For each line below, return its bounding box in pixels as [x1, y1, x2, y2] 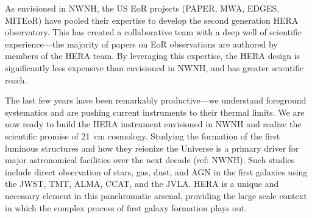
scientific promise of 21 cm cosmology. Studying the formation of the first [5, 129, 280, 142]
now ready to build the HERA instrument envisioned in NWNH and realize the [5, 118, 302, 130]
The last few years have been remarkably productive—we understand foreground [5, 94, 307, 107]
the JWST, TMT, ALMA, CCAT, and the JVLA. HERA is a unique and [5, 177, 279, 190]
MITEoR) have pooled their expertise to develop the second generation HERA [5, 13, 299, 26]
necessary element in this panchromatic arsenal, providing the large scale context [5, 189, 307, 202]
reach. [5, 73, 27, 86]
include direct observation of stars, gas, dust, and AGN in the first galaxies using [5, 165, 308, 178]
